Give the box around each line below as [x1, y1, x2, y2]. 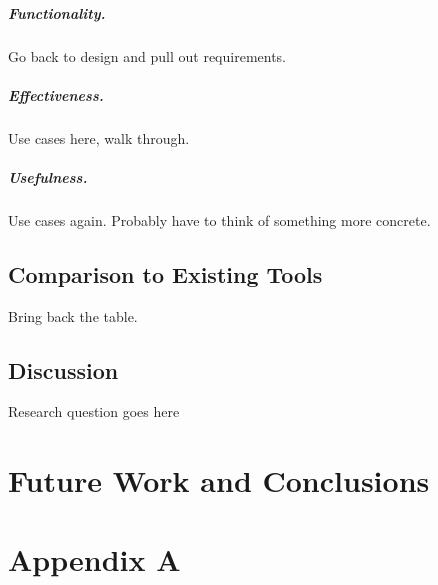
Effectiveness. [8, 84, 104, 105]
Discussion [8, 354, 119, 385]
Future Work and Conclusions [8, 460, 430, 501]
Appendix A [8, 538, 181, 579]
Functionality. [8, 2, 106, 23]
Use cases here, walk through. [8, 127, 190, 148]
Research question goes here [8, 401, 180, 422]
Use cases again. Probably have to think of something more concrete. [8, 209, 431, 230]
